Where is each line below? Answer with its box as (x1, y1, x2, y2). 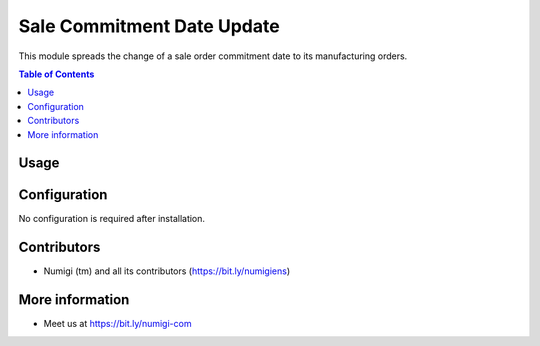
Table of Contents (18, 68, 95, 80)
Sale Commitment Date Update (18, 15, 280, 37)
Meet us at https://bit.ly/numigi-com (43, 318, 192, 330)
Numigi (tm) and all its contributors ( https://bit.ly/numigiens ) (43, 265, 291, 277)
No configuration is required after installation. (18, 213, 205, 225)
